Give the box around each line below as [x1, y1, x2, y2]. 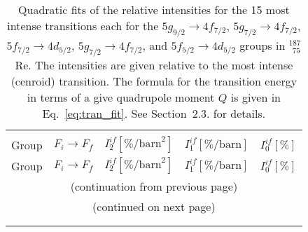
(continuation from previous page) [70, 178, 238, 195]
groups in [239, 37, 286, 54]
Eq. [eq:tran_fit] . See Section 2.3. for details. [42, 105, 266, 122]
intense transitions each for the [7, 18, 159, 34]
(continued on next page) [92, 198, 216, 215]
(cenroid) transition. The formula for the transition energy [10, 73, 297, 90]
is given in [230, 89, 281, 106]
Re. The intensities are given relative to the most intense [15, 57, 293, 74]
